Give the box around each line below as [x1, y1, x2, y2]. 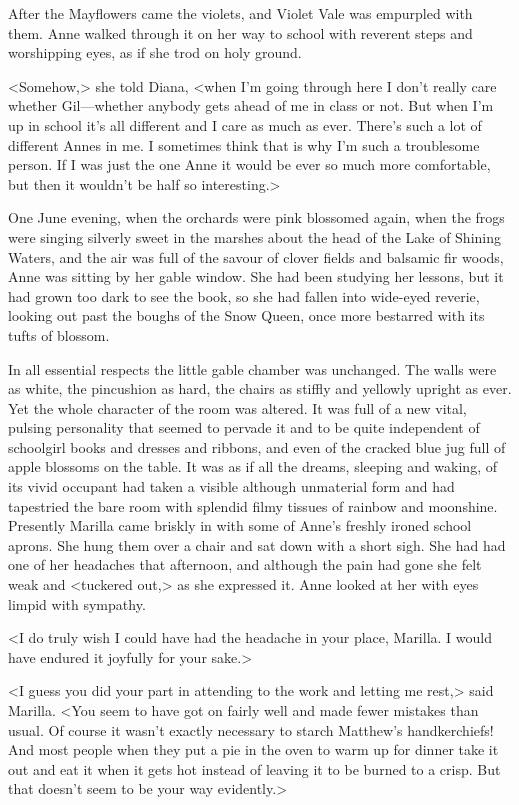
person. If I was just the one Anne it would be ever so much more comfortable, [8, 154, 491, 175]
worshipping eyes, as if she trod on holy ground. [8, 42, 302, 63]
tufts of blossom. [8, 324, 110, 345]
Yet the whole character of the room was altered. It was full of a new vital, [8, 397, 467, 418]
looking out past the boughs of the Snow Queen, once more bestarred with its [8, 305, 485, 326]
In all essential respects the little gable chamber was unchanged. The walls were [8, 358, 497, 379]
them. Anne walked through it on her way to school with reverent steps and [8, 22, 473, 43]
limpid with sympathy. [8, 593, 146, 614]
